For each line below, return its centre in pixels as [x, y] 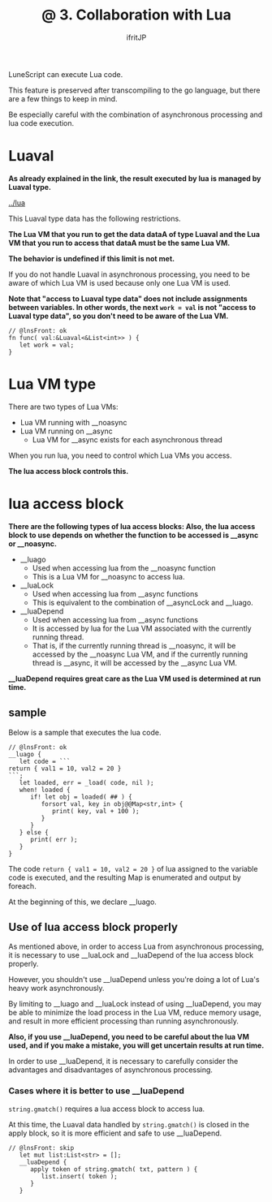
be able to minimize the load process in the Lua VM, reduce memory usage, [135, 1013]
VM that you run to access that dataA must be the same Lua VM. [119, 243]
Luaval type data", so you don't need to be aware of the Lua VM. [119, 316]
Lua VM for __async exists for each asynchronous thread [127, 439]
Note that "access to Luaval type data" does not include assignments [128, 299]
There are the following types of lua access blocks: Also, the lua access [132, 526]
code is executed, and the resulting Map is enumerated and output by [125, 877]
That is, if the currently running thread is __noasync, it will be [134, 645]
